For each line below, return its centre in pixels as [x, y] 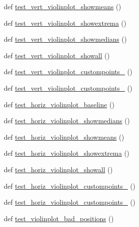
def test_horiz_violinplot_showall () [58, 169]
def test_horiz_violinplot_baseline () [59, 104]
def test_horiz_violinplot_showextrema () [67, 153]
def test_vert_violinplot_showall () [57, 55]
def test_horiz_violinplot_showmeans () [64, 137]
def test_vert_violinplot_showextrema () [65, 23]
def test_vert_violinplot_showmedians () [65, 39]
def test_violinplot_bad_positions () [59, 218]
